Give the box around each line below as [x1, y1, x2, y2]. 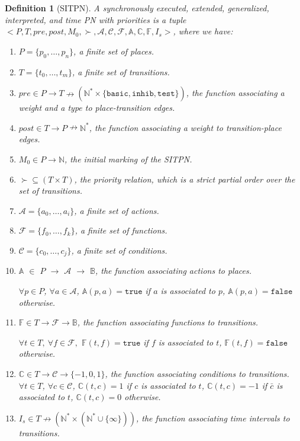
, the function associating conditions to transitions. [105, 367, 289, 379]
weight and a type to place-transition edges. [18, 101, 175, 114]
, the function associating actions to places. [95, 264, 252, 277]
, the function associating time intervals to [136, 411, 290, 424]
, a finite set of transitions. [72, 65, 170, 78]
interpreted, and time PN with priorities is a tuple [5, 13, 186, 25]
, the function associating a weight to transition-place [89, 121, 282, 133]
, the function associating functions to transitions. [77, 316, 259, 328]
